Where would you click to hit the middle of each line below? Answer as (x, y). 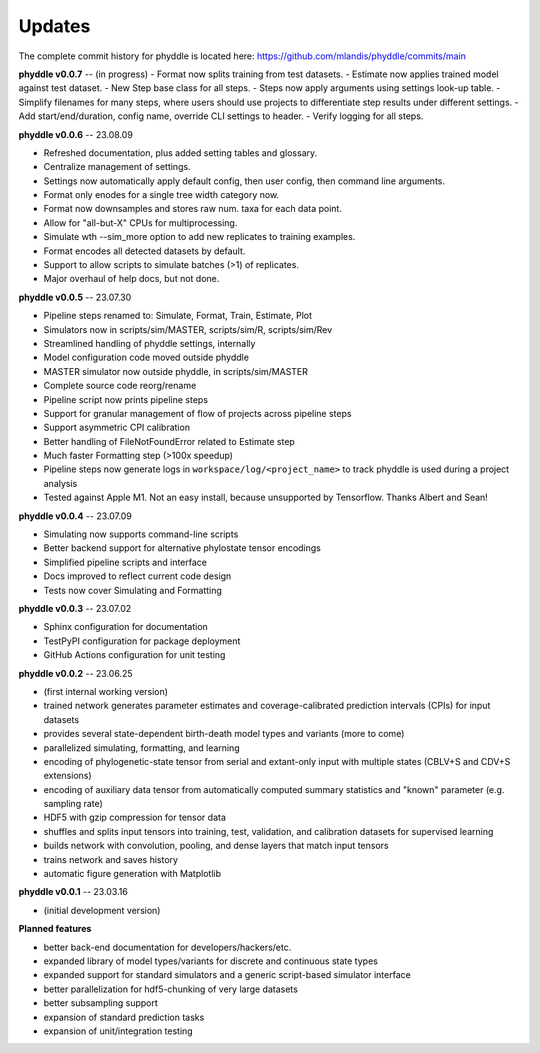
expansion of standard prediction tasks (124, 1017)
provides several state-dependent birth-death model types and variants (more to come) (224, 734)
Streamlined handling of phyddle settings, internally (149, 343)
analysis (60, 483)
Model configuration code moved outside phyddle (146, 357)
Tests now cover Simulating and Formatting (132, 590)
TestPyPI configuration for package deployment (142, 641)
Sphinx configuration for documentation (126, 627)
